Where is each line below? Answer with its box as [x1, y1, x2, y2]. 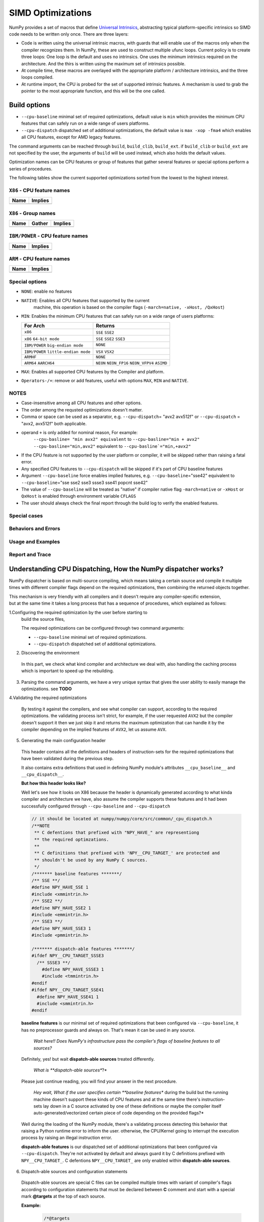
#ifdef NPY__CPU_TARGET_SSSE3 [31, 953, 104, 959]
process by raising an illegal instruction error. [21, 1135, 112, 1141]
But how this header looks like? [21, 780, 86, 786]
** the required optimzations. [34, 836, 110, 842]
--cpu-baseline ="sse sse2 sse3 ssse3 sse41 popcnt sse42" [21, 480, 148, 485]
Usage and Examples [9, 538, 60, 545]
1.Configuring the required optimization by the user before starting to [9, 609, 148, 615]
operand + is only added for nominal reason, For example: [21, 429, 138, 435]
